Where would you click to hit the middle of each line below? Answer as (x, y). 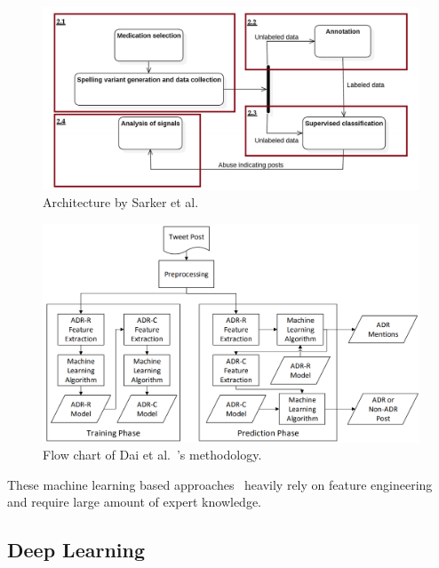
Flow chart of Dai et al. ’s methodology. (152, 455)
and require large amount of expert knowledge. (135, 502)
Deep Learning (76, 550)
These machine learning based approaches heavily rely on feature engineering (220, 484)
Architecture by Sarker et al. (121, 202)
